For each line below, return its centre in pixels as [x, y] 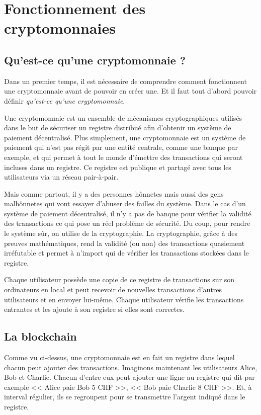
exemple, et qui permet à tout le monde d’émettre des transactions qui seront [123, 157]
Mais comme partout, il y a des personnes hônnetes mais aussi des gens [114, 193]
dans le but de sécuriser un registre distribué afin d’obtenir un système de [118, 128]
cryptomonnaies [60, 28]
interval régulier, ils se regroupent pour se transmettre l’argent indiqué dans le [125, 397]
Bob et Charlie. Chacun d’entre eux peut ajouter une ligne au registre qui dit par [129, 377]
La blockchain [40, 336]
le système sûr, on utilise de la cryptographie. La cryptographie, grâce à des [121, 233]
